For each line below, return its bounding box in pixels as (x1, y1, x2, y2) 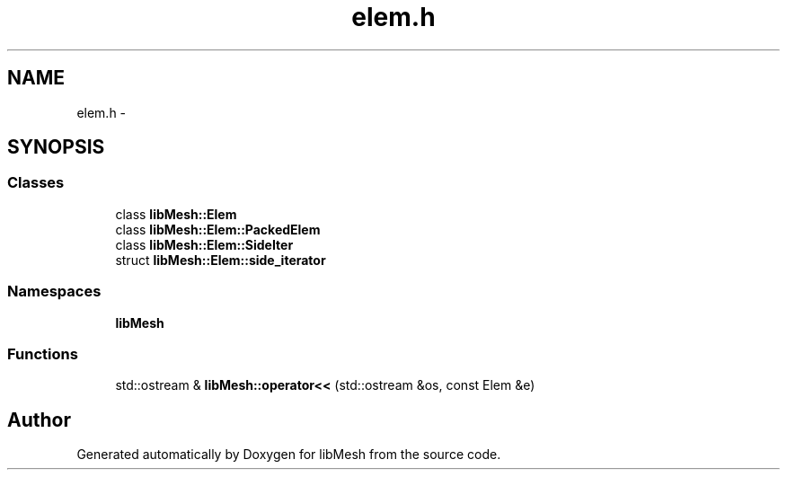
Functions (7, 344, 78, 363)
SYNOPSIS (7, 136, 105, 159)
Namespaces (7, 282, 102, 301)
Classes (7, 173, 65, 192)
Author (7, 408, 71, 431)
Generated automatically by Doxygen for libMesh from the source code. (76, 446, 501, 463)
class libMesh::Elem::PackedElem (115, 221, 321, 237)
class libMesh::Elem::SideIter (115, 236, 294, 252)
